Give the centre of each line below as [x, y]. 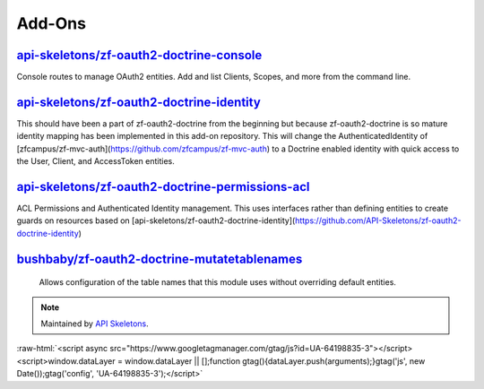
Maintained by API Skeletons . [95, 324]
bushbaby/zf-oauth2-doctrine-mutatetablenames [160, 259]
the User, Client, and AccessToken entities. [95, 161]
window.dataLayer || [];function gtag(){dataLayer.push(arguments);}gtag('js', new [275, 361]
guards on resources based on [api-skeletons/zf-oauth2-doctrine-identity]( [156, 220]
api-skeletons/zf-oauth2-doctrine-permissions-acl [163, 187]
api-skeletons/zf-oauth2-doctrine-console [139, 55]
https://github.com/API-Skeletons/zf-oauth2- [378, 220]
